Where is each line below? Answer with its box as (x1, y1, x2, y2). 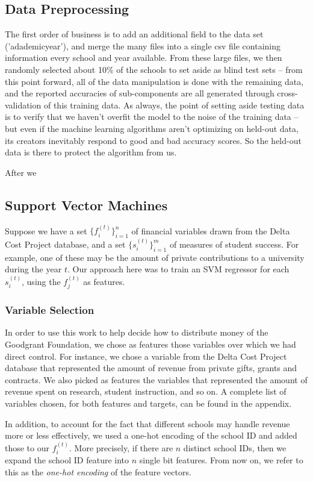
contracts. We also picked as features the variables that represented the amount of (5, 373, 308, 386)
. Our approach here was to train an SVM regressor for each (67, 263, 290, 275)
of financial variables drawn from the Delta (131, 224, 290, 237)
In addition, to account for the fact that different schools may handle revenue (5, 417, 290, 430)
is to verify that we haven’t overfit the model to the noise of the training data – (5, 110, 299, 123)
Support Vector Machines (5, 195, 168, 214)
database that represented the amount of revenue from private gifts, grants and (5, 361, 297, 374)
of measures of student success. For (169, 237, 299, 250)
